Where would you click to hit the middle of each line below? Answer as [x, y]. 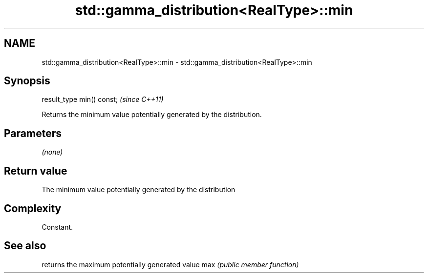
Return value [36, 171]
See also [25, 246]
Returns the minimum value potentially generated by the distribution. [152, 115]
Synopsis [27, 81]
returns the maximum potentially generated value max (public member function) [170, 264]
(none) [52, 152]
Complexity [33, 208]
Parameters [33, 133]
